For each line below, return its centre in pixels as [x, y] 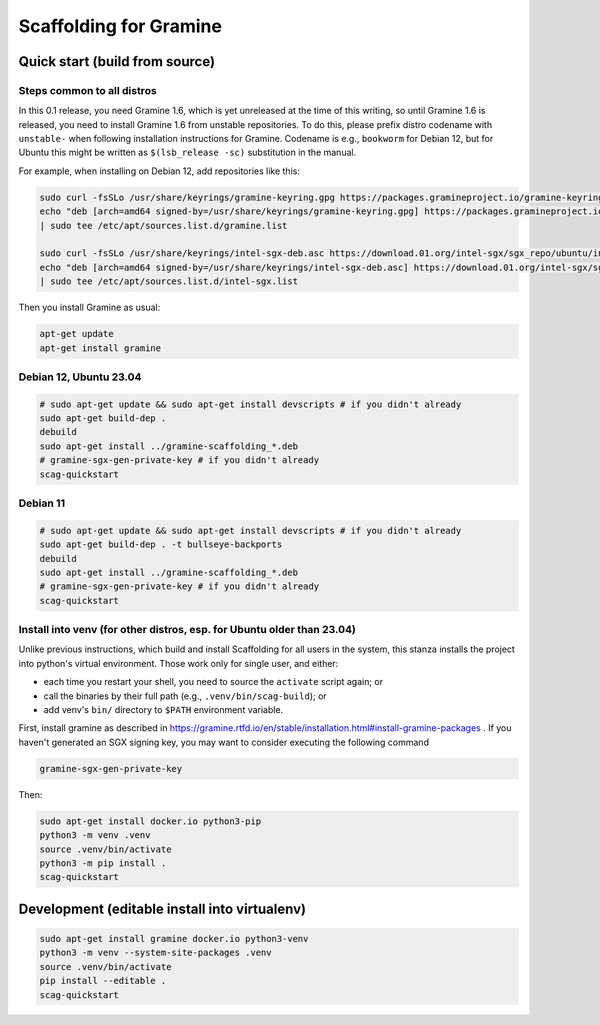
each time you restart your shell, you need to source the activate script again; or [213, 682]
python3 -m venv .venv [95, 835]
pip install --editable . [103, 981]
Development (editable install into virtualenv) [162, 908]
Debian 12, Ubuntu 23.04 [80, 377]
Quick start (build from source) [116, 61]
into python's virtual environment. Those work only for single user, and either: [178, 663]
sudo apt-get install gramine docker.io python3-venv [174, 938]
